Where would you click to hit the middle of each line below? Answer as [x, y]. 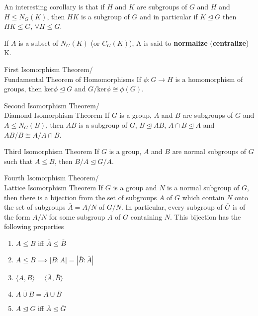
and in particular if [169, 16]
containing [146, 216]
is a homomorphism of [209, 79]
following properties [34, 226]
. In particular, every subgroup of [172, 207]
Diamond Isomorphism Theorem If [57, 115]
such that [18, 161]
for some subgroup [77, 216]
